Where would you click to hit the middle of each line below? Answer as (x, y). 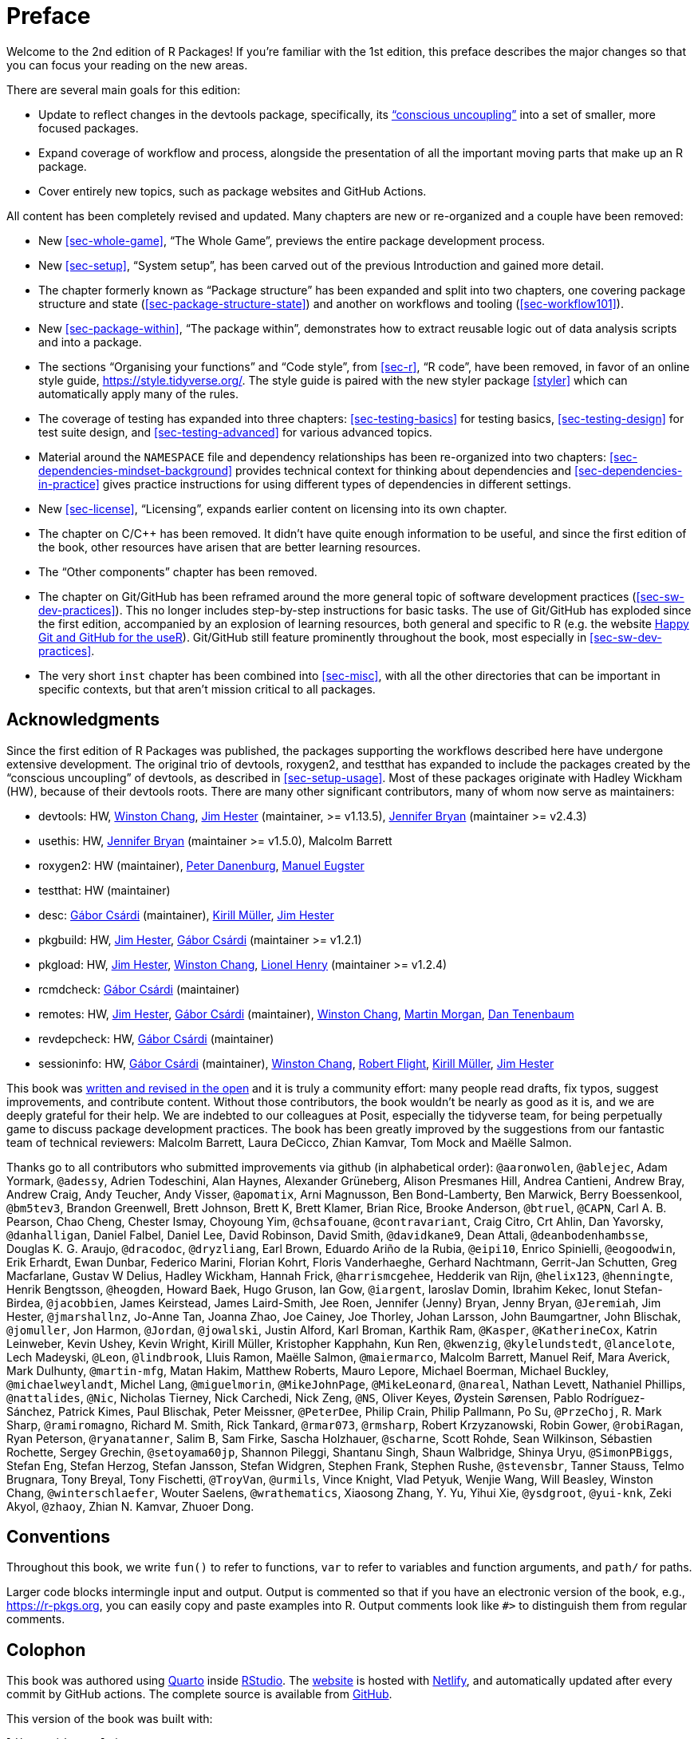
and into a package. (90, 342)
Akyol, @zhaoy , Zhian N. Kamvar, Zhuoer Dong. (130, 1506)
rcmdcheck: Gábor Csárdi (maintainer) (139, 989)
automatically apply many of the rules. (138, 393)
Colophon (46, 1650)
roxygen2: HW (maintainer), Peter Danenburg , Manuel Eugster (201, 865)
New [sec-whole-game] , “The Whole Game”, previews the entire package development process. (292, 240)
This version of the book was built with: (110, 1719)
